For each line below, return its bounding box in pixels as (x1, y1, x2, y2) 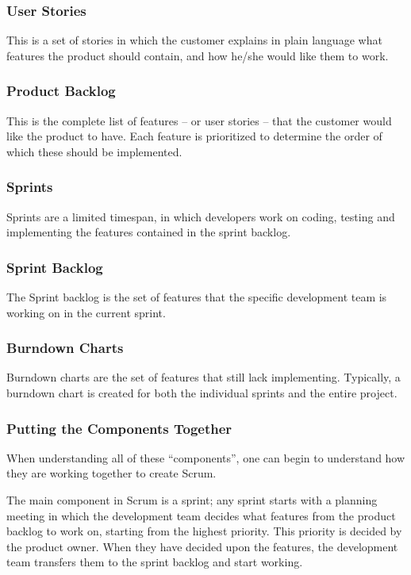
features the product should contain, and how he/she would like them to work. (6, 47, 389, 63)
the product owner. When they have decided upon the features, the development (6, 538, 398, 554)
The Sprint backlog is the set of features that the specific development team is (6, 289, 387, 305)
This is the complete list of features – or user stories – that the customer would (6, 112, 392, 128)
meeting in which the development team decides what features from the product (6, 507, 396, 523)
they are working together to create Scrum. (6, 465, 217, 481)
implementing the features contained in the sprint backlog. (6, 224, 291, 240)
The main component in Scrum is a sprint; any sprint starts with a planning (6, 492, 378, 508)
